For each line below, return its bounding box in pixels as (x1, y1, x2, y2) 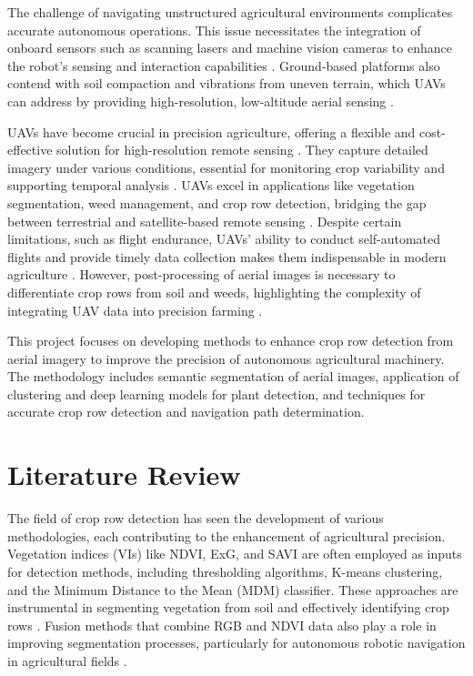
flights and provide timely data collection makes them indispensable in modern (7, 247, 447, 266)
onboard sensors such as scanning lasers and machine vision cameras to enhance (7, 38, 452, 57)
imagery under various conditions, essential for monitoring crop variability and (7, 157, 445, 177)
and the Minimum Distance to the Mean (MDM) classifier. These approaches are (7, 580, 458, 599)
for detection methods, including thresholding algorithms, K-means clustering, (7, 561, 443, 580)
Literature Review (7, 456, 241, 493)
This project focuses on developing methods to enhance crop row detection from (7, 331, 454, 350)
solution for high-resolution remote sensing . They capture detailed (56, 140, 428, 159)
